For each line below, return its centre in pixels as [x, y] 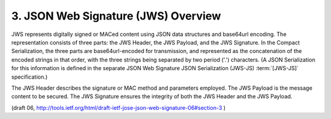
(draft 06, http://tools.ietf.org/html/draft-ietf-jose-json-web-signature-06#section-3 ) [119, 107]
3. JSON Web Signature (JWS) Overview [116, 16]
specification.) [29, 77]
